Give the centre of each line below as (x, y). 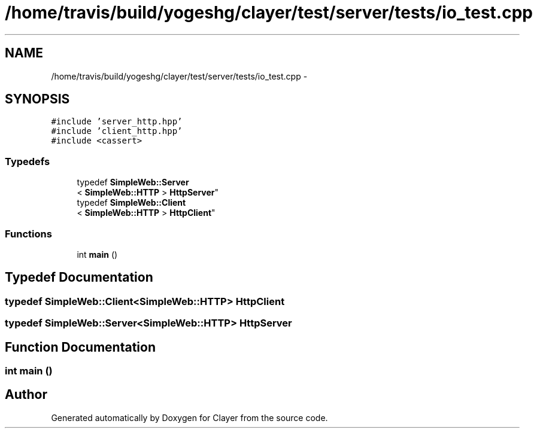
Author (26, 395)
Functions (28, 234)
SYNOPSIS (37, 99)
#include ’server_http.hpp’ (117, 122)
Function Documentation (80, 347)
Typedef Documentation (79, 278)
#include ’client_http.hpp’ (117, 131)
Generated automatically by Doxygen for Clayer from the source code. (189, 417)
